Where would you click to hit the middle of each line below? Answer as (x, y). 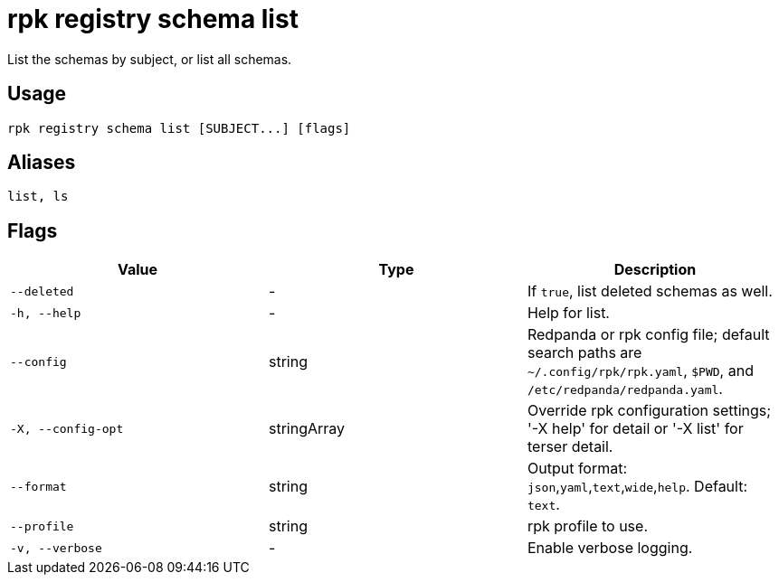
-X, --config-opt (67, 428)
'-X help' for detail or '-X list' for (635, 429)
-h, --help (46, 313)
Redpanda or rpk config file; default (648, 335)
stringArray (307, 429)
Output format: (577, 469)
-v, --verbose (56, 548)
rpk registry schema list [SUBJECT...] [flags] (179, 128)
